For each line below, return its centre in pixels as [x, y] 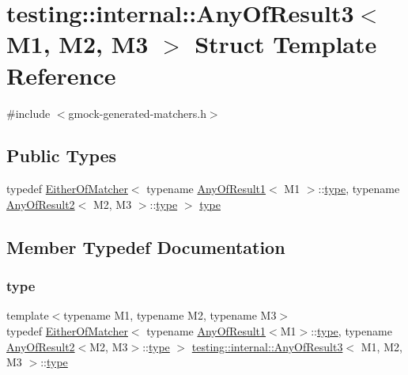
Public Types [62, 155]
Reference [61, 75]
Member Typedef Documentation [146, 246]
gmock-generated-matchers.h [137, 113]
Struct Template [286, 44]
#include [28, 113]
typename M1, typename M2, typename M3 [170, 315]
